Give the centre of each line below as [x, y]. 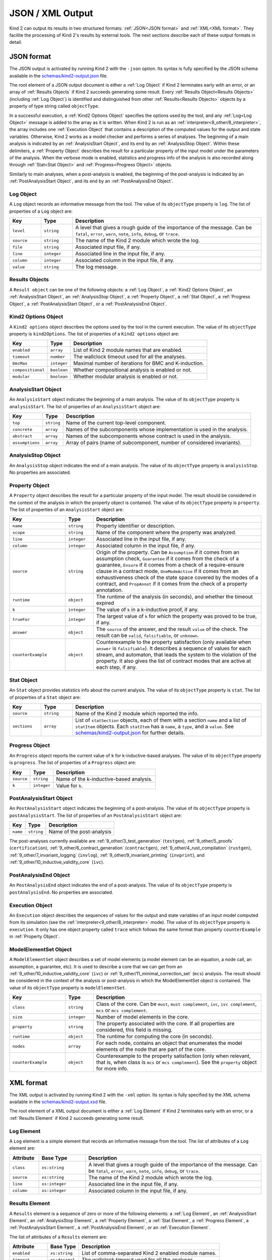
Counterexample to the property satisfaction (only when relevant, [174, 1056]
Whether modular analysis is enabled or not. [126, 376]
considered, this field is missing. [134, 1030]
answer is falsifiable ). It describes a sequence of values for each [174, 649]
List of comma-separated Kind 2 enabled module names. [149, 1253]
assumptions [26, 443]
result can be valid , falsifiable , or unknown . [147, 636]
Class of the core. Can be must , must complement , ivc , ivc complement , [176, 1004]
